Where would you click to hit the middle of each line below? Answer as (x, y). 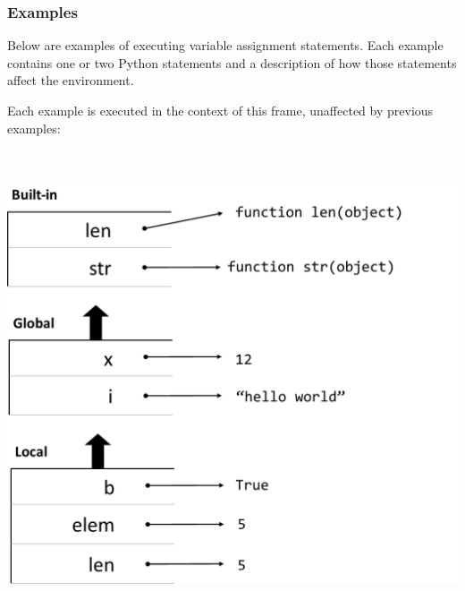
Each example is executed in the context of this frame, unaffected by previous (220, 110)
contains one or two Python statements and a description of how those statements (232, 62)
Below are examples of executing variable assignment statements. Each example (225, 45)
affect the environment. (71, 80)
